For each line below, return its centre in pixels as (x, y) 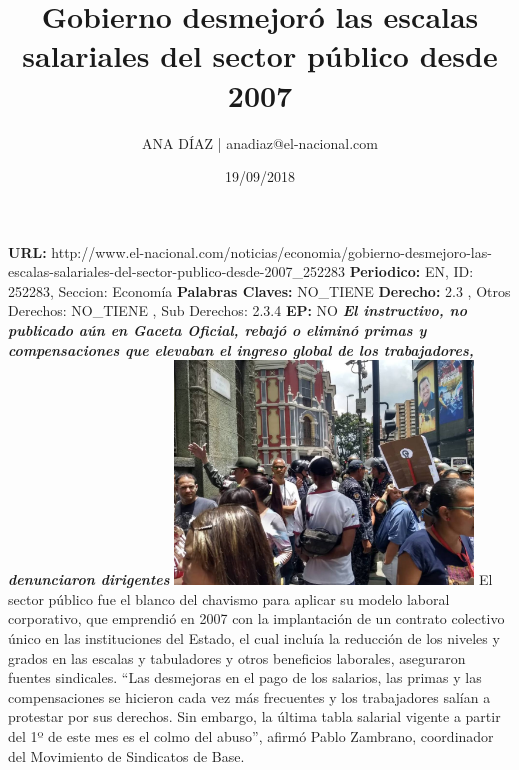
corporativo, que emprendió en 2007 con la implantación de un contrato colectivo (256, 618)
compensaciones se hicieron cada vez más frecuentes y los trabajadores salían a (249, 696)
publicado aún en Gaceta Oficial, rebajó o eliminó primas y (217, 330)
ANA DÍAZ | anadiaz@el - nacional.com (260, 142)
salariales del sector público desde (260, 55)
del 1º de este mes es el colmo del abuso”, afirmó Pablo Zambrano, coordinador (251, 736)
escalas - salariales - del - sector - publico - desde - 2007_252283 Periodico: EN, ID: (241, 271)
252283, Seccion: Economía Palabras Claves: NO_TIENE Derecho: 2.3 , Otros (259, 290)
